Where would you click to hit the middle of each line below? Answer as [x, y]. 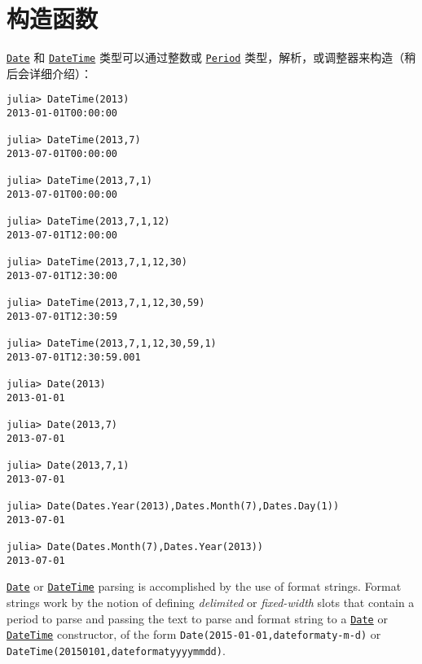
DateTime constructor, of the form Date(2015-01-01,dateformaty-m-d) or [194, 634]
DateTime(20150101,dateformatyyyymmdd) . [116, 650]
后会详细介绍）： [49, 73]
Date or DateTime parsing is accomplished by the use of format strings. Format [204, 586]
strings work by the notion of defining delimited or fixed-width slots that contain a [211, 602]
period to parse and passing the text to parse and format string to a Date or [197, 618]
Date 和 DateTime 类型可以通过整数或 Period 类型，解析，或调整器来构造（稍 [211, 57]
